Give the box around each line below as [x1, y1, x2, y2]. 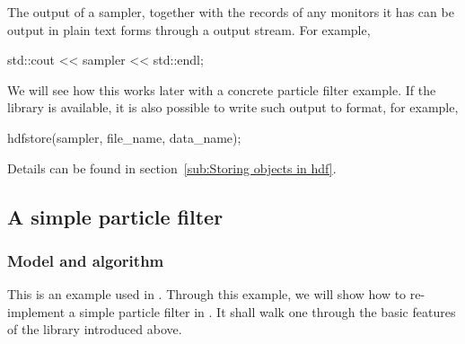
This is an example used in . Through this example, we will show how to [7, 285, 407, 304]
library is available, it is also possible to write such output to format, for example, [7, 98, 459, 117]
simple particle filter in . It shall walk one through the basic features [79, 302, 456, 321]
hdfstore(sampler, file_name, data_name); [7, 128, 241, 146]
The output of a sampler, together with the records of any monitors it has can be [7, 3, 454, 21]
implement [7, 302, 66, 321]
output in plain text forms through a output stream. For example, [7, 20, 371, 39]
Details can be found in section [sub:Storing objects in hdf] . [7, 158, 337, 177]
